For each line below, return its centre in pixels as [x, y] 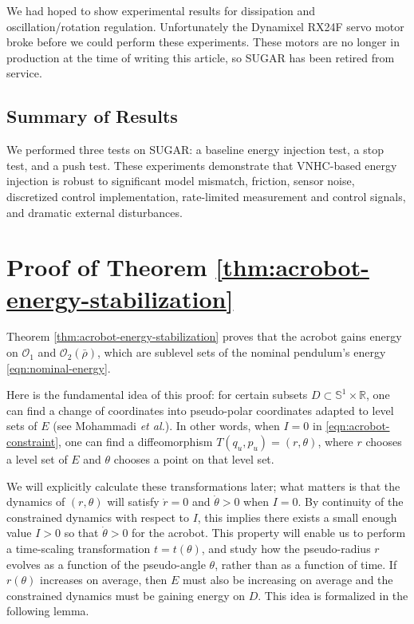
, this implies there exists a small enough [297, 517]
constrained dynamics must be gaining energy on [126, 595]
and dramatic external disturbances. [95, 212]
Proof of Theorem [107, 267]
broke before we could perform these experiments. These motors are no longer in [203, 42]
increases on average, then [104, 580]
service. [24, 73]
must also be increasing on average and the [288, 580]
